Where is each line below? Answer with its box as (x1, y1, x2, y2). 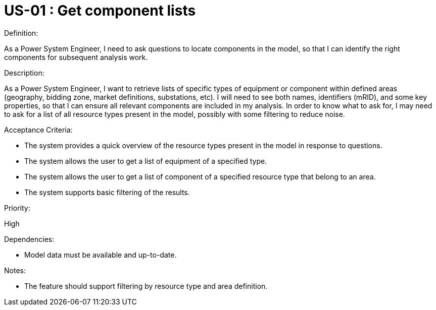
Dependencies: (4, 234, 55, 243)
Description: (4, 68, 44, 77)
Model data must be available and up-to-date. (24, 250, 177, 259)
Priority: (4, 203, 30, 212)
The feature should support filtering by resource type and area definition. (24, 281, 268, 290)
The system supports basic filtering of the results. (24, 188, 190, 197)
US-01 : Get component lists (4, 2, 196, 19)
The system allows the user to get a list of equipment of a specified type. (24, 156, 267, 165)
